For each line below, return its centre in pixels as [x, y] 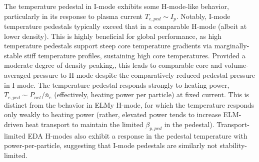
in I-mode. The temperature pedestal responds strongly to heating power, [117, 84]
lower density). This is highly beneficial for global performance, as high [113, 36]
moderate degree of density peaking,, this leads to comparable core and [113, 65]
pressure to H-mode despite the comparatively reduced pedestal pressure [144, 75]
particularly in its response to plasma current [73, 16]
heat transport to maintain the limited [84, 124]
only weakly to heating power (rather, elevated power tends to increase [112, 114]
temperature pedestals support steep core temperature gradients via [108, 46]
